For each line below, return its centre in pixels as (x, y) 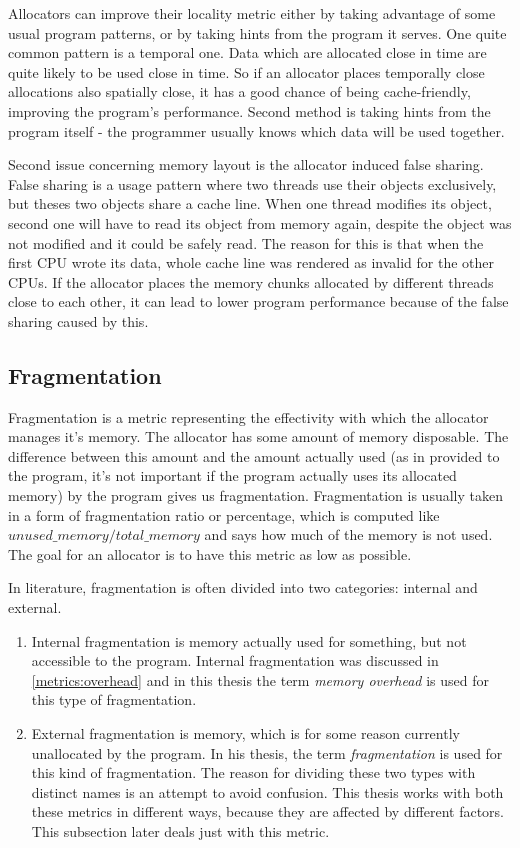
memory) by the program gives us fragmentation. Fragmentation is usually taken (255, 495)
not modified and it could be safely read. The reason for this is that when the (246, 242)
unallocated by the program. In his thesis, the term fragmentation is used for (267, 752)
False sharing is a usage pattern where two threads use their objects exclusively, (252, 183)
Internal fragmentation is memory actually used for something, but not (249, 640)
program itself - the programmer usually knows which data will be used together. (256, 130)
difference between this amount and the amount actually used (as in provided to (254, 455)
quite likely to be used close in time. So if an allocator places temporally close (246, 71)
